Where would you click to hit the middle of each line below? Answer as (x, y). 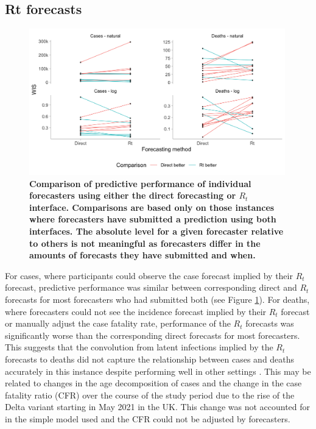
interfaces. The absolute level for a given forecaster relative (156, 231)
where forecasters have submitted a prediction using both (153, 219)
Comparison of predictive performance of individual (140, 183)
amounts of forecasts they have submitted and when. (142, 255)
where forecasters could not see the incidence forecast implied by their (136, 311)
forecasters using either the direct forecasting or (133, 195)
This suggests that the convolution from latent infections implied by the (139, 347)
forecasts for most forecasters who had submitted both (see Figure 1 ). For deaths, (157, 299)
